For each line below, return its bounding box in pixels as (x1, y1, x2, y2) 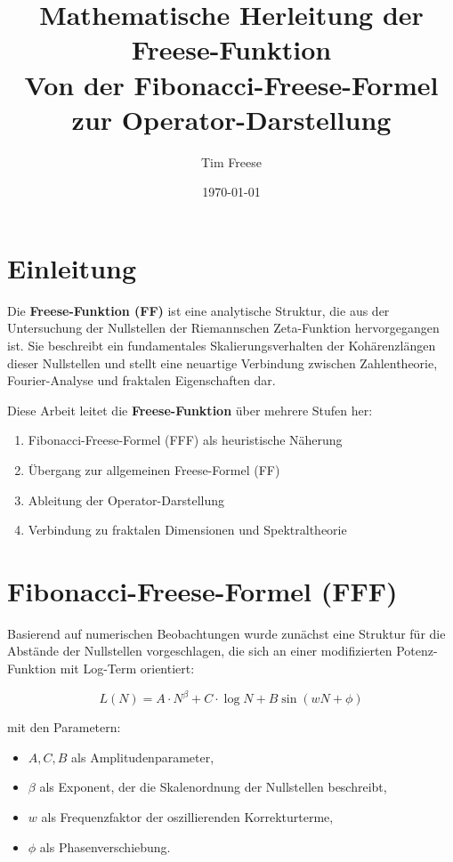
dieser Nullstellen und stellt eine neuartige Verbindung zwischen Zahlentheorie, (7, 353, 438, 372)
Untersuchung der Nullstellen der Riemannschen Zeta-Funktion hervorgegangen (7, 318, 440, 337)
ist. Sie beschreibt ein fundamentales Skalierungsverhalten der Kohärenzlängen (7, 336, 436, 354)
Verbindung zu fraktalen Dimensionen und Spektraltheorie (28, 520, 347, 539)
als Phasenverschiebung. (39, 837, 171, 856)
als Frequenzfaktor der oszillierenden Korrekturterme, (41, 807, 334, 826)
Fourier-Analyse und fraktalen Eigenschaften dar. (7, 371, 276, 390)
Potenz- (396, 641, 438, 660)
